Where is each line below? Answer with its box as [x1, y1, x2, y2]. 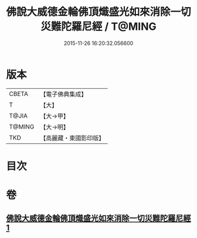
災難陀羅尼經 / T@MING [40, 20, 157, 33]
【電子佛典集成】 [40, 90, 87, 98]
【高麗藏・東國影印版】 [40, 134, 105, 142]
